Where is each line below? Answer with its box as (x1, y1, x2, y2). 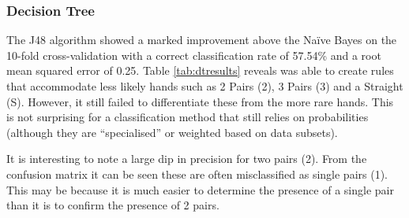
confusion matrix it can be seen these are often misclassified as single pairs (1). (6, 165, 388, 182)
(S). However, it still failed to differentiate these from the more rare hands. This (6, 93, 394, 109)
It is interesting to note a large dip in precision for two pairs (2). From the (6, 150, 367, 167)
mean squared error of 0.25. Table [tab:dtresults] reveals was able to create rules (6, 62, 394, 79)
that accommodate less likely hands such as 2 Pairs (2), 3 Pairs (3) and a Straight (6, 78, 403, 94)
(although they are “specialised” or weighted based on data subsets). (6, 124, 338, 140)
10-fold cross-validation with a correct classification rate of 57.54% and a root (6, 46, 381, 63)
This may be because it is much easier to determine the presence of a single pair (6, 181, 394, 198)
